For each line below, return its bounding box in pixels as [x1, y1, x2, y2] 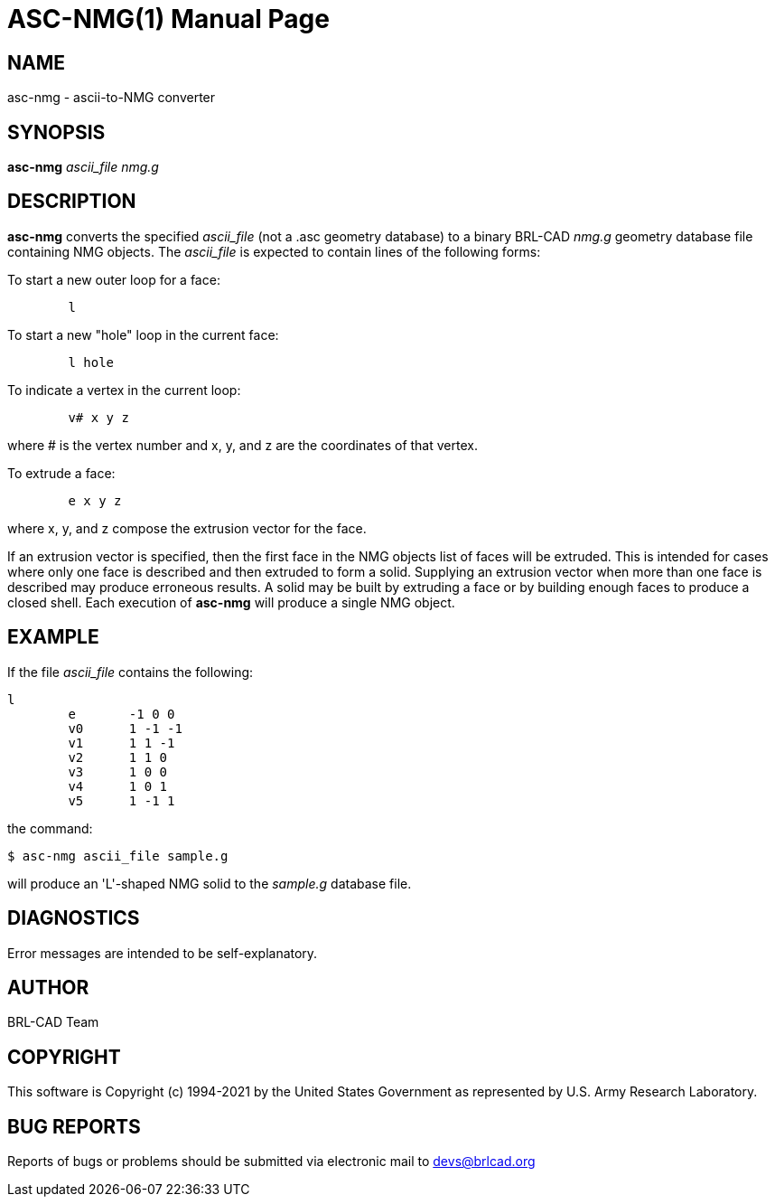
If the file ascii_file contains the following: [7, 663, 254, 680]
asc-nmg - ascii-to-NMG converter [7, 89, 216, 106]
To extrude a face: [7, 465, 116, 481]
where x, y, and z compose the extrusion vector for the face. [7, 520, 367, 536]
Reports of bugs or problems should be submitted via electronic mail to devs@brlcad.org [7, 1153, 536, 1170]
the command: [7, 820, 93, 836]
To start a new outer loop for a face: [7, 271, 220, 287]
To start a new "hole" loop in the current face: [7, 326, 279, 343]
